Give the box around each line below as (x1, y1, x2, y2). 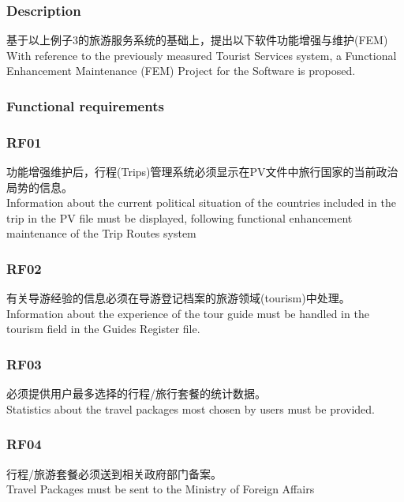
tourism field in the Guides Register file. (6, 320, 200, 337)
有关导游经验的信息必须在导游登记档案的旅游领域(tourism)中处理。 (6, 290, 350, 306)
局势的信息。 (6, 178, 73, 195)
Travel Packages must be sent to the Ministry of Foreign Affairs (6, 481, 315, 497)
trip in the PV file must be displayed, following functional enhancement (6, 209, 353, 226)
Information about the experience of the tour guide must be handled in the (6, 305, 369, 321)
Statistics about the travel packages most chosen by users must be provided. (6, 400, 375, 417)
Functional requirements (6, 96, 164, 115)
